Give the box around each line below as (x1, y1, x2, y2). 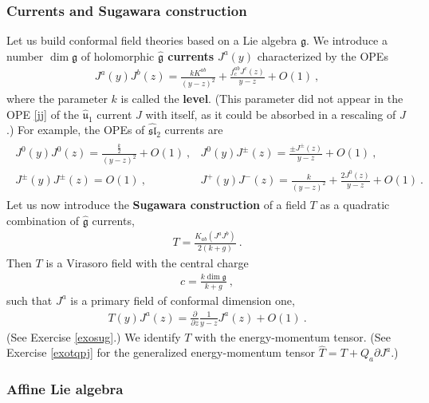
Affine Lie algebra (6, 379, 124, 399)
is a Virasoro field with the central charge (45, 254, 249, 271)
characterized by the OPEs (257, 47, 388, 64)
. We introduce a (306, 32, 388, 49)
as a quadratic (320, 196, 390, 212)
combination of (6, 211, 80, 228)
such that (6, 291, 53, 308)
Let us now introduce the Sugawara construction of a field (6, 196, 306, 212)
